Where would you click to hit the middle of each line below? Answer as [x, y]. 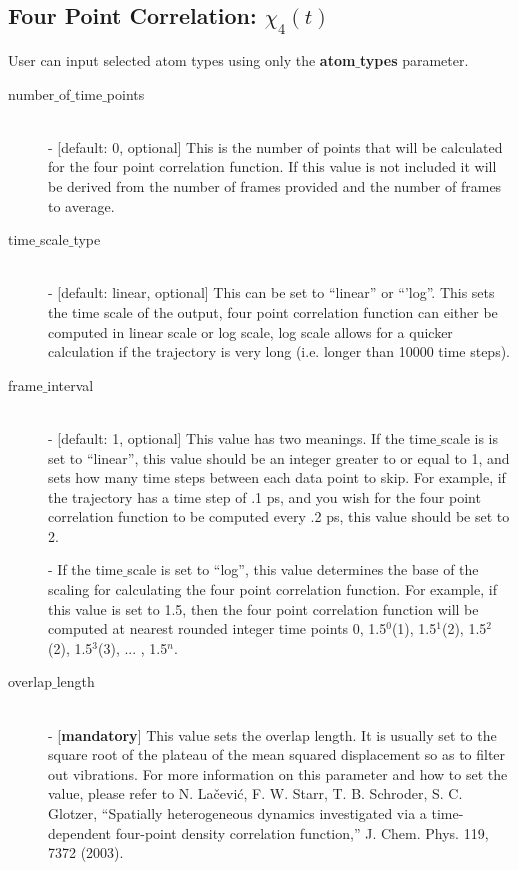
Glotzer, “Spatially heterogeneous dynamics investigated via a [237, 813]
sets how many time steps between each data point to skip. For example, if [277, 477]
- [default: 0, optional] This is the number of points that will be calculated [275, 146]
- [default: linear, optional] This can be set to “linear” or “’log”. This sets [271, 292]
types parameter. [414, 60]
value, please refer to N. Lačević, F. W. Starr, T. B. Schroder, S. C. [255, 793]
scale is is [469, 437]
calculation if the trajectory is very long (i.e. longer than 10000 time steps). [279, 351]
